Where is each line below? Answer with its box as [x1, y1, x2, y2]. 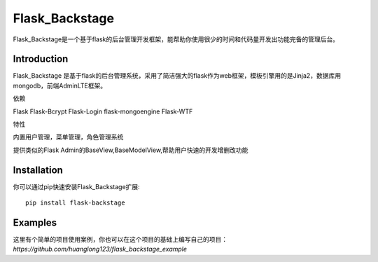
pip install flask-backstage [25, 199, 125, 207]
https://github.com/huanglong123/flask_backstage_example [13, 245, 188, 254]
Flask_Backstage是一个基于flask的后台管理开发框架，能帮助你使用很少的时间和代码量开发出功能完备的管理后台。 [13, 35, 339, 43]
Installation [13, 164, 63, 176]
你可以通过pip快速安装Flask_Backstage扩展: [13, 182, 140, 191]
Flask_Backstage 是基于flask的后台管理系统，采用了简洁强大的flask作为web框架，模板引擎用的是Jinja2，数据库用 [13, 71, 342, 80]
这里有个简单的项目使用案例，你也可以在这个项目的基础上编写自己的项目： [13, 235, 227, 243]
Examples [13, 216, 57, 228]
